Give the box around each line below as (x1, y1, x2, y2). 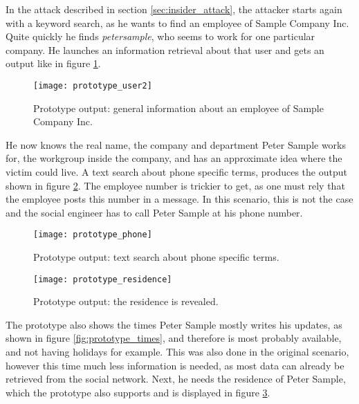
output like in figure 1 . (6, 56, 101, 71)
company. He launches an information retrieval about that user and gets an (6, 42, 324, 57)
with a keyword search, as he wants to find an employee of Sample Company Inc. (6, 15, 349, 30)
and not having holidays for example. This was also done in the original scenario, (6, 345, 349, 359)
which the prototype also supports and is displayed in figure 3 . (6, 385, 270, 399)
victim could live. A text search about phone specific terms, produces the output (6, 165, 347, 178)
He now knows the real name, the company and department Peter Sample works (6, 137, 347, 151)
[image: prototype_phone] (33, 230, 152, 240)
